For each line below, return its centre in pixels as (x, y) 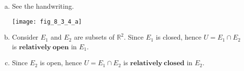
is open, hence (61, 63)
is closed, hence (179, 37)
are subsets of (94, 37)
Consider (25, 37)
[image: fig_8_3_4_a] (47, 21)
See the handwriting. (43, 6)
